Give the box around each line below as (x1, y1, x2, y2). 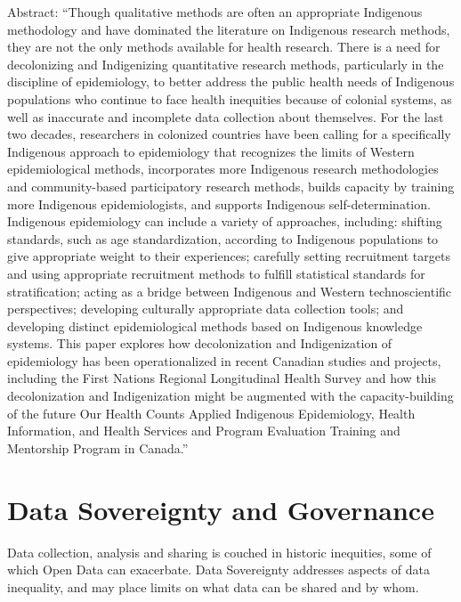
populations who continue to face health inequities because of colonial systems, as (7, 89, 452, 108)
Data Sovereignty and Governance (7, 491, 434, 527)
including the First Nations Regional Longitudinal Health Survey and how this (7, 369, 437, 387)
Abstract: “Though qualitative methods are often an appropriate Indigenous (7, 3, 423, 20)
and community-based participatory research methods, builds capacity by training (7, 176, 455, 195)
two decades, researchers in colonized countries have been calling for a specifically (7, 125, 451, 143)
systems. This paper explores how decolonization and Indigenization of (7, 334, 392, 353)
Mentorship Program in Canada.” (7, 438, 189, 457)
